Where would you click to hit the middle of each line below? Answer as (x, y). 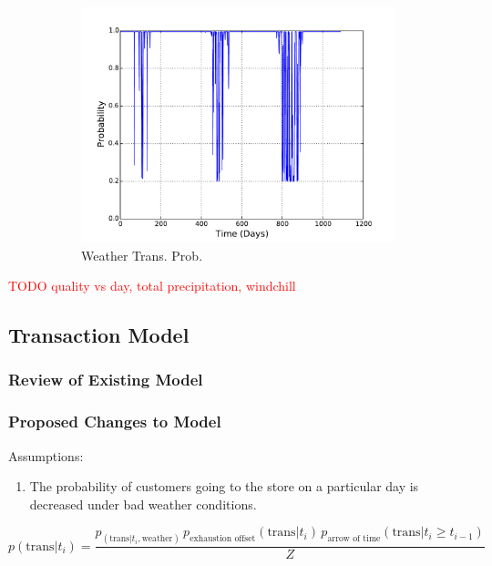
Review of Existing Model (106, 380)
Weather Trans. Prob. (142, 255)
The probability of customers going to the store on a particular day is (224, 486)
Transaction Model (99, 335)
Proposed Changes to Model (115, 422)
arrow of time (354, 539)
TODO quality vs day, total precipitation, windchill (152, 286)
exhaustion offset (223, 539)
